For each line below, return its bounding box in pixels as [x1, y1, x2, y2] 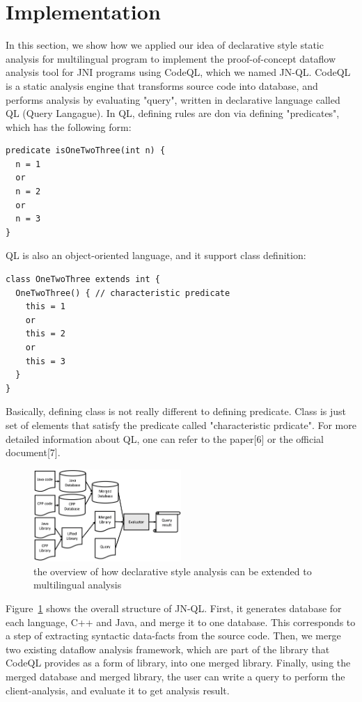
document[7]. [6, 445, 61, 460]
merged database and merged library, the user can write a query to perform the [6, 669, 345, 684]
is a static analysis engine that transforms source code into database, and [6, 78, 318, 93]
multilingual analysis [33, 577, 122, 592]
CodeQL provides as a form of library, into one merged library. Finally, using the [6, 655, 351, 670]
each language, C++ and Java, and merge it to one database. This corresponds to [6, 614, 356, 629]
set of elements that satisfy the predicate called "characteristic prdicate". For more [6, 417, 356, 432]
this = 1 [25, 302, 65, 312]
